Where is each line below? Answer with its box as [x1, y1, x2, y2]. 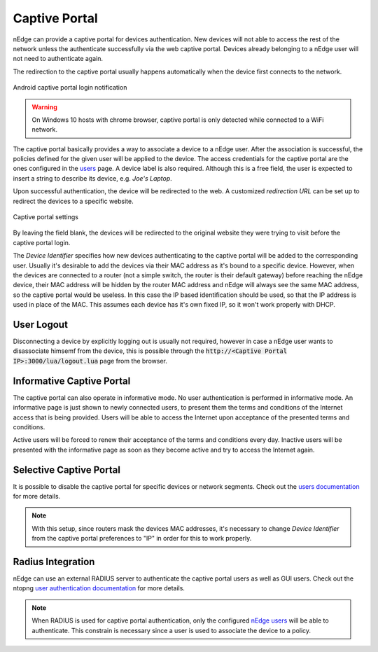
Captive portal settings [13, 213, 78, 221]
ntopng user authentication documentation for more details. [13, 584, 185, 592]
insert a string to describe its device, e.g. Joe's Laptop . [13, 174, 173, 182]
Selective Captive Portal [13, 464, 120, 476]
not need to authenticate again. [13, 55, 104, 63]
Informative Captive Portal [13, 375, 131, 387]
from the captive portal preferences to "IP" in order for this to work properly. [31, 534, 252, 543]
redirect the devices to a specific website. [13, 197, 134, 205]
